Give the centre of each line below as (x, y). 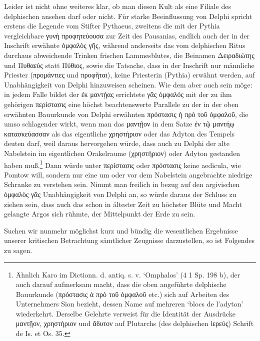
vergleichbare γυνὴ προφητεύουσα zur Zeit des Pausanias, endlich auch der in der (127, 35)
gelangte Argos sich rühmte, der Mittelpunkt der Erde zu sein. (100, 214)
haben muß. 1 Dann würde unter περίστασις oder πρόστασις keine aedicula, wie (122, 164)
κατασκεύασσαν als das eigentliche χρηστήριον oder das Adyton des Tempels (119, 133)
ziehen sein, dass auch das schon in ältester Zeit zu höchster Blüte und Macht (123, 204)
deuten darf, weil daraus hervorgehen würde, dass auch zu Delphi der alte (117, 143)
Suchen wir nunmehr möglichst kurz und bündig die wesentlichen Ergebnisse (121, 230)
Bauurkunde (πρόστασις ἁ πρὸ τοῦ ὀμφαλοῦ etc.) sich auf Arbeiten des (122, 294)
